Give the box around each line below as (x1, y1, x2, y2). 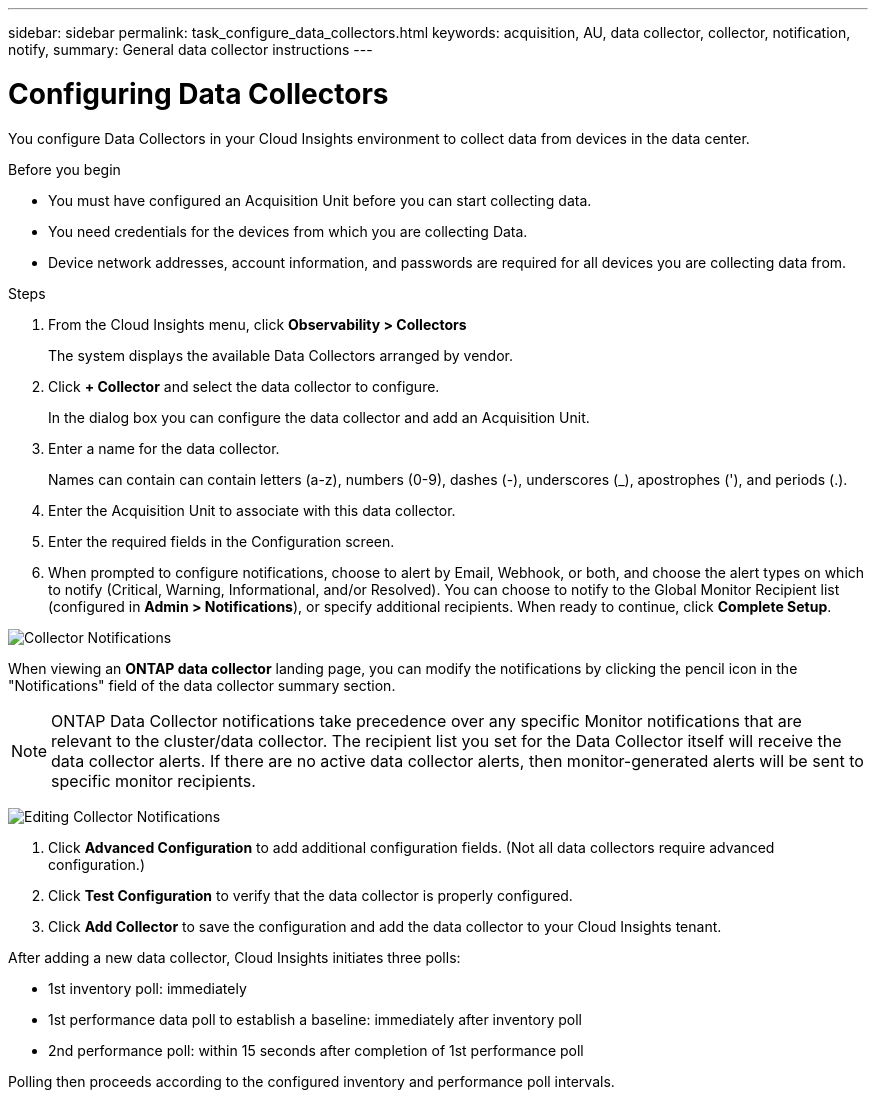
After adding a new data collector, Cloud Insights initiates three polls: (8, 948, 461, 966)
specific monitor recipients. (51, 770, 256, 791)
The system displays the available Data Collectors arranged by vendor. (48, 346, 513, 364)
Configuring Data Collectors (8, 76, 389, 111)
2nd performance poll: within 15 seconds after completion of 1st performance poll (48, 1041, 584, 1059)
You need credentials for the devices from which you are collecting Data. (48, 222, 528, 240)
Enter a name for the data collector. (48, 439, 280, 457)
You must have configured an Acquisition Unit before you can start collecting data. (48, 191, 592, 209)
